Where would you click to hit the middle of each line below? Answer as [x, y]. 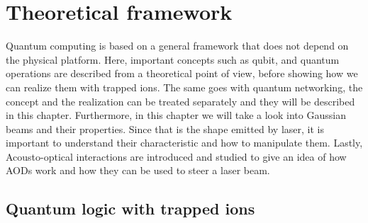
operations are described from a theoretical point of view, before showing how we [182, 73]
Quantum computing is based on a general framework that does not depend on [177, 46]
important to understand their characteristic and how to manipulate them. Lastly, [184, 143]
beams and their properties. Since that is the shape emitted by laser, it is [165, 128]
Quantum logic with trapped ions [130, 208]
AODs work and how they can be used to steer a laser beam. [138, 170]
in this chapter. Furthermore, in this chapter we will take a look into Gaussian [176, 115]
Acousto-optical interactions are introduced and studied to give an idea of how [176, 156]
